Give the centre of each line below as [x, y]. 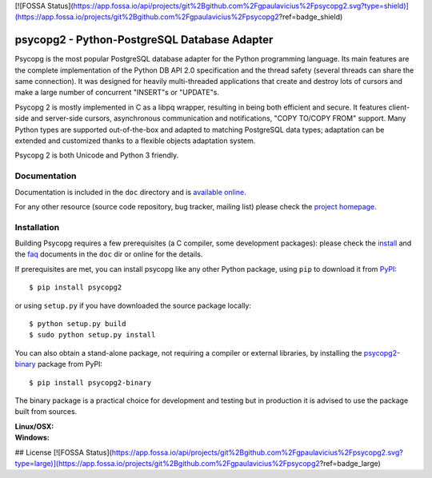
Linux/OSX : [34, 426]
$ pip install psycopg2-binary [90, 382]
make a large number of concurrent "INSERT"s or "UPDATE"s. [117, 93]
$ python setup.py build [78, 324]
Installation [37, 227]
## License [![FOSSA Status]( [63, 452]
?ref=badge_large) [350, 463]
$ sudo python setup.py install [92, 335]
